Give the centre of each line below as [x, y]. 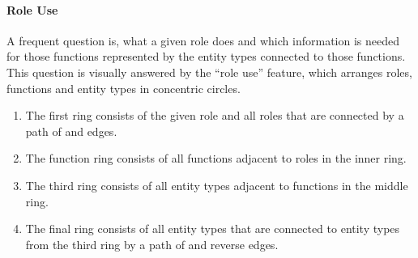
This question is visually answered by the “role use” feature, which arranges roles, [209, 72]
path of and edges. [71, 131]
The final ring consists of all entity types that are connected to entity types [213, 228]
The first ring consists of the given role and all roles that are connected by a [215, 115]
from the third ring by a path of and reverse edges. [152, 244]
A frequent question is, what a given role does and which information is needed [203, 40]
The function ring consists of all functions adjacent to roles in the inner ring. [216, 158]
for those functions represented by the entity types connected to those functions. [206, 56]
